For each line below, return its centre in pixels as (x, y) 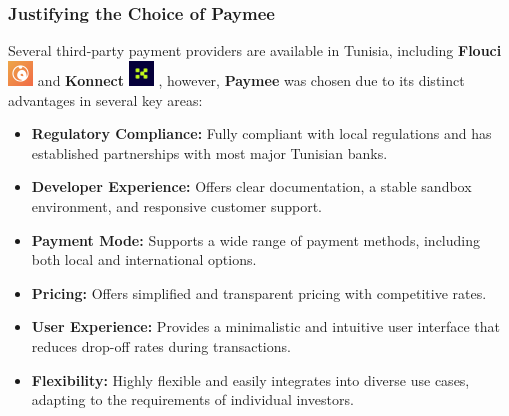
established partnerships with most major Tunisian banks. (209, 152)
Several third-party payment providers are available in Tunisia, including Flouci (255, 50)
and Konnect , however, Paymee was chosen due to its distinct (251, 80)
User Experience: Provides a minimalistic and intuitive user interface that (266, 326)
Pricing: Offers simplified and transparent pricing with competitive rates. (259, 292)
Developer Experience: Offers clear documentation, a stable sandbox (251, 186)
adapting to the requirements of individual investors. (192, 399)
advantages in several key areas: (105, 99)
